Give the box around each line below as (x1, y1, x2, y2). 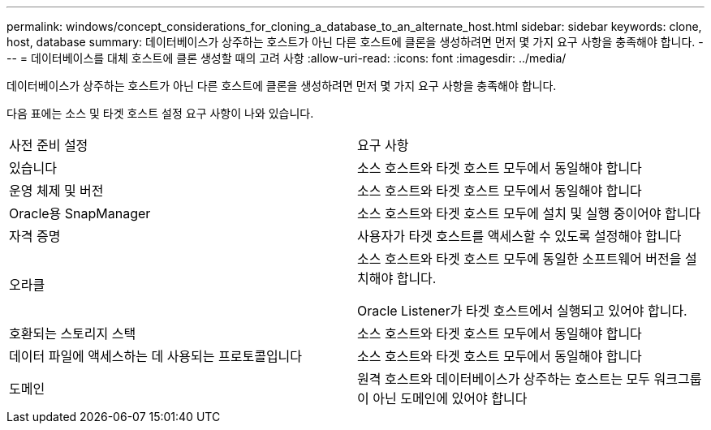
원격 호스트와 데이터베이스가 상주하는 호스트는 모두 (357, 371, 651, 387)
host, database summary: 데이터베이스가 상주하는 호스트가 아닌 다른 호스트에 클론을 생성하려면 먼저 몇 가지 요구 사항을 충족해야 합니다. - (6, 35, 704, 49)
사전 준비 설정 (9, 137, 88, 153)
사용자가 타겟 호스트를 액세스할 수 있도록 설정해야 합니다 (357, 228, 682, 244)
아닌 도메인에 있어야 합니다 (373, 390, 528, 406)
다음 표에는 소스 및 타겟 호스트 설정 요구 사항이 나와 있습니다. (6, 106, 314, 120)
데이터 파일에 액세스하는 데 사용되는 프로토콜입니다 (9, 348, 303, 364)
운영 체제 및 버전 (9, 183, 104, 199)
